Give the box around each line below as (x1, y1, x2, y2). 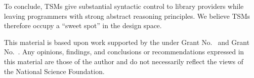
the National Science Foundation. (4, 66, 105, 76)
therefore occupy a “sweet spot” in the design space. (4, 20, 162, 31)
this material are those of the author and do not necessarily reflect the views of (4, 56, 244, 66)
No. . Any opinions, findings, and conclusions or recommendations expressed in (4, 46, 244, 57)
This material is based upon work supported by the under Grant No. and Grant (4, 37, 250, 47)
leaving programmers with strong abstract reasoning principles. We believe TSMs (4, 10, 250, 21)
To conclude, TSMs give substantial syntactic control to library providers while (4, 1, 244, 11)
